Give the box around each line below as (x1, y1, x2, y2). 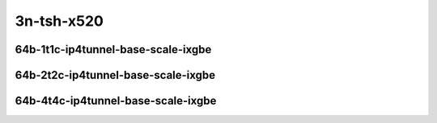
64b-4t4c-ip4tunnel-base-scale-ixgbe (15, 94, 217, 108)
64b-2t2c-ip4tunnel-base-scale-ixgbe (15, 68, 216, 82)
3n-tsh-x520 (15, 12, 104, 30)
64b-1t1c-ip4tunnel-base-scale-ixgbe (15, 43, 212, 56)
